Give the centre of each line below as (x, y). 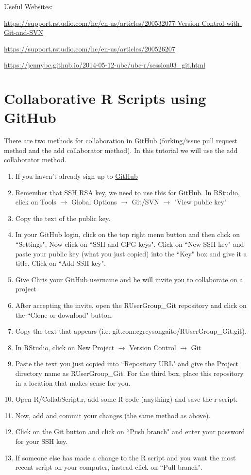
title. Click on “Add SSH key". (60, 263)
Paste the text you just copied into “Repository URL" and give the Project (127, 364)
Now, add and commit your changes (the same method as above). (113, 415)
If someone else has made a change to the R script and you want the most (125, 457)
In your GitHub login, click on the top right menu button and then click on (128, 234)
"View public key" (201, 202)
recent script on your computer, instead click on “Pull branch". (109, 467)
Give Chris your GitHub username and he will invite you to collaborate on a (129, 279)
